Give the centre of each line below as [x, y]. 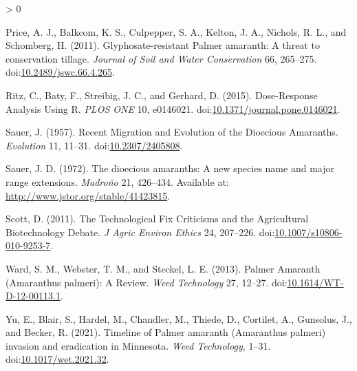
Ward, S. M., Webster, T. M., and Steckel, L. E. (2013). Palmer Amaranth [163, 268]
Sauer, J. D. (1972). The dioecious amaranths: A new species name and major [170, 168]
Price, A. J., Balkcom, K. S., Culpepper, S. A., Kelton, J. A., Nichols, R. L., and [176, 31]
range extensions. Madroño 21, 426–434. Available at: [117, 181]
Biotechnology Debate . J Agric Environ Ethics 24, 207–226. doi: [140, 232]
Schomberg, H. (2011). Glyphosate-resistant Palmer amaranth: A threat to [163, 45]
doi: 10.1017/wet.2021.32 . [57, 359]
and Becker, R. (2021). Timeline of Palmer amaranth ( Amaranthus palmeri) [166, 332]
